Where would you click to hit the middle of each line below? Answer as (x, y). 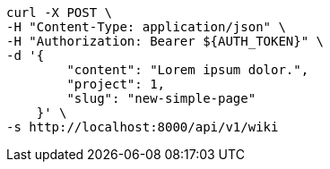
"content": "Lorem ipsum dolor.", (188, 70)
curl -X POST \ (60, 13)
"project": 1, (116, 84)
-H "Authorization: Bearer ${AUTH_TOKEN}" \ (165, 41)
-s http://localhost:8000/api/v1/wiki (143, 127)
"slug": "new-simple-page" (161, 98)
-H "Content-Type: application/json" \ (146, 27)
